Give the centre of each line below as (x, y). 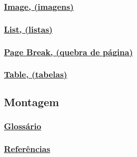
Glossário (23, 126)
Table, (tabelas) (36, 74)
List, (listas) (28, 29)
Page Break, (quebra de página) (68, 52)
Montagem (32, 101)
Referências (27, 148)
